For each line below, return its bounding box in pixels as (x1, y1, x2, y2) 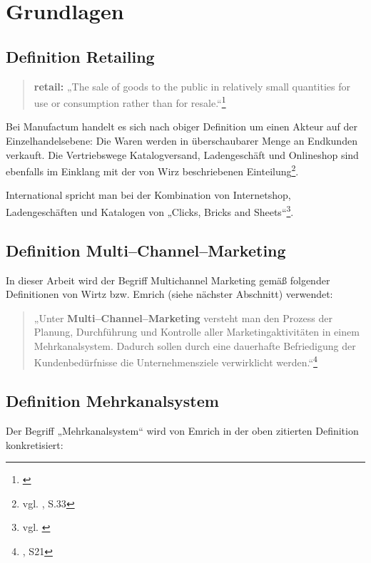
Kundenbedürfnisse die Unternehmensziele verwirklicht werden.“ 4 (34, 353, 317, 370)
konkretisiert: (6, 437, 63, 452)
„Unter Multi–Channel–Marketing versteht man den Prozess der (34, 310, 332, 325)
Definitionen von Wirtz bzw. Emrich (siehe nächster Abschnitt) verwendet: (6, 286, 333, 301)
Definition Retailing (6, 45, 155, 67)
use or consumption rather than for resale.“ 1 (34, 93, 226, 110)
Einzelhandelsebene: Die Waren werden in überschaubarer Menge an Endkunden (6, 133, 357, 148)
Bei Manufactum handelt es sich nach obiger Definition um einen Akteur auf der (6, 119, 358, 134)
